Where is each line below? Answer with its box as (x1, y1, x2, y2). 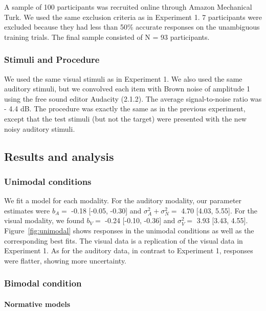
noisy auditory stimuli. (4, 123, 75, 134)
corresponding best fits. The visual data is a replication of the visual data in (4, 235, 243, 246)
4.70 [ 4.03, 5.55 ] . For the (181, 205, 258, 216)
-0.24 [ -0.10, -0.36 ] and (105, 215, 175, 226)
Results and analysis (4, 148, 114, 164)
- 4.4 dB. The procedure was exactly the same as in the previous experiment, (4, 103, 246, 114)
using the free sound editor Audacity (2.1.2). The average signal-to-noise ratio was (4, 93, 262, 104)
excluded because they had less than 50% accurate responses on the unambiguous (4, 21, 260, 32)
